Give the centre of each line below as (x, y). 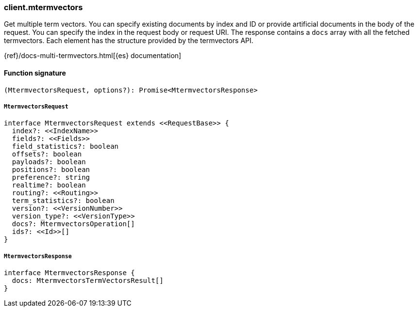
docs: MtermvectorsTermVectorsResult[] (88, 281)
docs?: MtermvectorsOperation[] (73, 224)
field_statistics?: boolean (65, 147)
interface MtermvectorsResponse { (69, 273)
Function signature (35, 73)
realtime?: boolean (49, 185)
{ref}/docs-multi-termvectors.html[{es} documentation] (93, 56)
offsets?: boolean (47, 154)
